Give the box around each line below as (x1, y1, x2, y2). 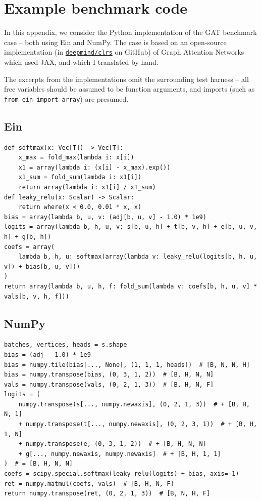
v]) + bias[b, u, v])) (4, 263, 80, 270)
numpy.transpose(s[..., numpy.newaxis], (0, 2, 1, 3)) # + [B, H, (18, 400, 250, 408)
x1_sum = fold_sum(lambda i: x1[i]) (18, 174, 142, 181)
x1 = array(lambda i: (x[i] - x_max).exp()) (18, 163, 171, 171)
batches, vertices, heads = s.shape (4, 341, 127, 349)
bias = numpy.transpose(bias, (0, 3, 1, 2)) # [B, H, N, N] (4, 371, 214, 379)
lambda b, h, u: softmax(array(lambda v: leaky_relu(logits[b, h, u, (18, 253, 257, 261)
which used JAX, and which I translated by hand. (4, 56, 159, 67)
